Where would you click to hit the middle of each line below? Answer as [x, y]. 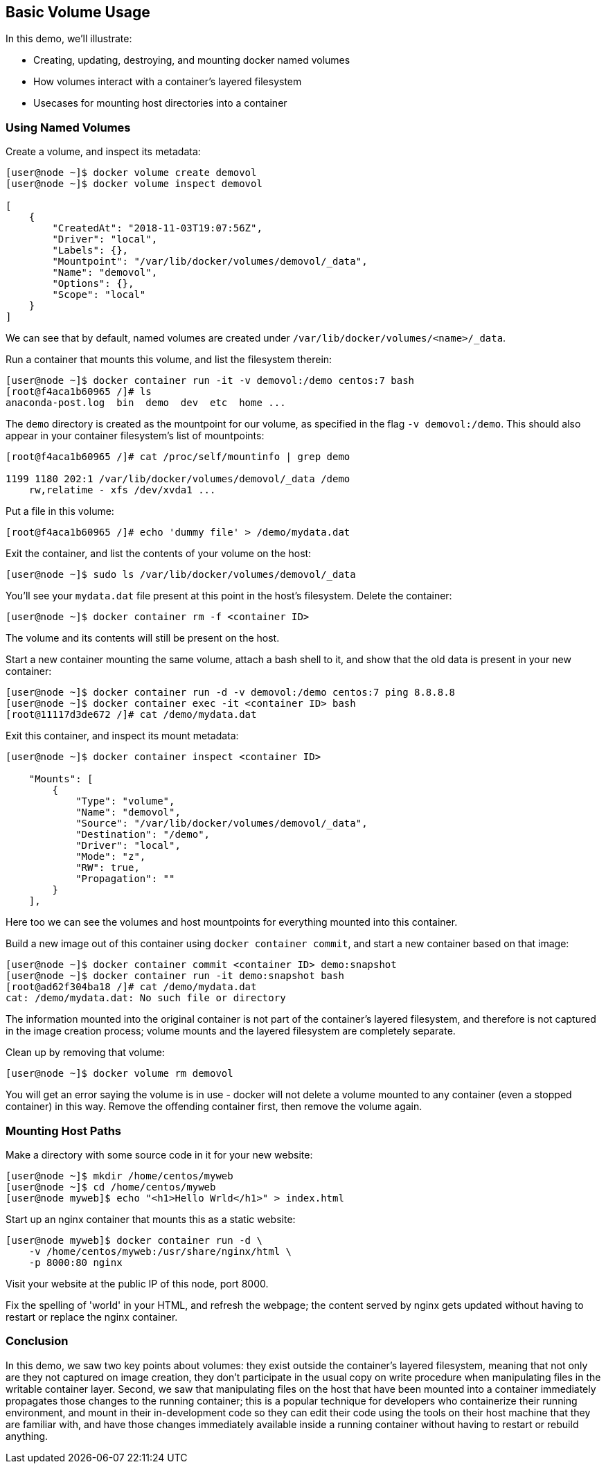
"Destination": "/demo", [143, 835]
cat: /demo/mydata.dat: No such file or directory [146, 998]
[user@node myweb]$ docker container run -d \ [134, 1240]
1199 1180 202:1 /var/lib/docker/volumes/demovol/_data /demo [178, 479]
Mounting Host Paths [64, 1131]
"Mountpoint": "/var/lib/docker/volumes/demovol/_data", [210, 262]
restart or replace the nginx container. [92, 1317]
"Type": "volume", [125, 801]
